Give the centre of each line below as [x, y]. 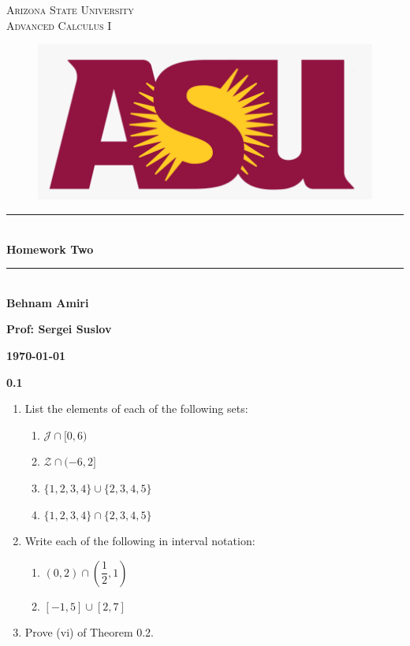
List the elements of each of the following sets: [136, 408]
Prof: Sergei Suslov [59, 329]
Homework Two [50, 249]
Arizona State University [70, 9]
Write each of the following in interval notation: [140, 541]
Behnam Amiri [48, 302]
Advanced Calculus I [59, 25]
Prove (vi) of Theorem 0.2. [89, 632]
